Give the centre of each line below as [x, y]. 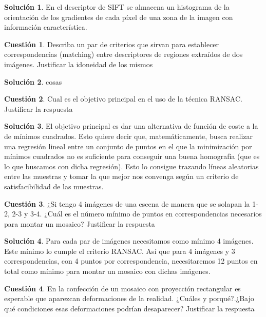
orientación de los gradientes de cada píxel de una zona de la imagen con [119, 17]
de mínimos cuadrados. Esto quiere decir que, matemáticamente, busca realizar [129, 136]
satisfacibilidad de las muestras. [54, 186]
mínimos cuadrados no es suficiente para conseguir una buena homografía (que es [132, 156]
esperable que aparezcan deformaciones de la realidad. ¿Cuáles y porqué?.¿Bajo [129, 298]
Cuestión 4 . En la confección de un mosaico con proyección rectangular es [122, 288]
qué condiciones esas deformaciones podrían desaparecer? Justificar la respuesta [129, 308]
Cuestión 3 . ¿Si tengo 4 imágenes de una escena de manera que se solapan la [127, 203]
